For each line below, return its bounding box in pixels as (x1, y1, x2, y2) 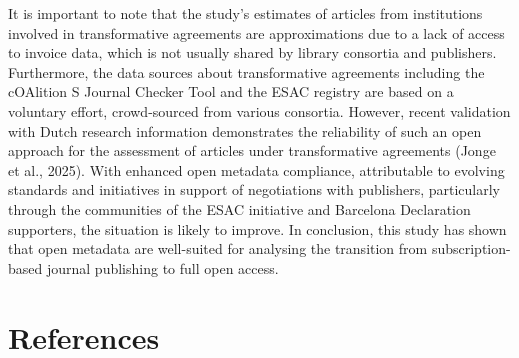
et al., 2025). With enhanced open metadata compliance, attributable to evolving (8, 159, 505, 180)
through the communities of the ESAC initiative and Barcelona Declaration (8, 198, 471, 219)
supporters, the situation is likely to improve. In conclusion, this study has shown (8, 218, 507, 239)
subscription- (431, 238, 511, 259)
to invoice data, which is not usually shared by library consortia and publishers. (8, 42, 497, 63)
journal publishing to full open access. (46, 257, 279, 278)
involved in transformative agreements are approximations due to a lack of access (8, 22, 505, 43)
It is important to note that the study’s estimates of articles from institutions (8, 3, 483, 23)
